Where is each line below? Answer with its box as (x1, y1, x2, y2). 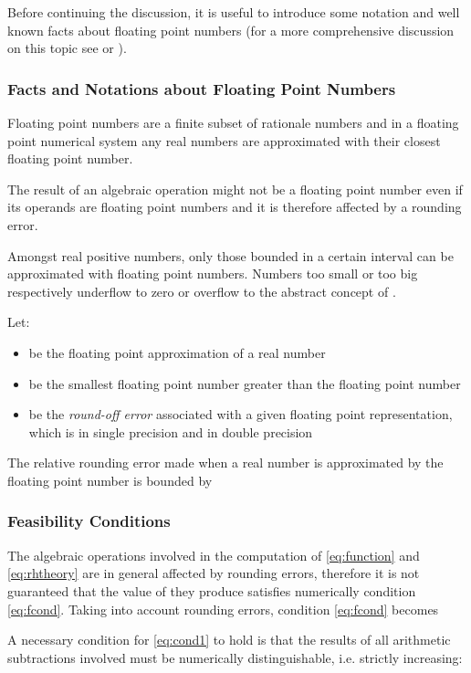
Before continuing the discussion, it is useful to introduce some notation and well (7, 3, 460, 21)
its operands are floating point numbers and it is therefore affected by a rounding (7, 197, 462, 216)
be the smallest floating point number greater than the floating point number (28, 373, 461, 393)
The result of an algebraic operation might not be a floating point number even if (7, 179, 463, 198)
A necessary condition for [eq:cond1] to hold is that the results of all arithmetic (7, 630, 451, 649)
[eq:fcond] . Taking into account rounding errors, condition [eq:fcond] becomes (7, 599, 439, 618)
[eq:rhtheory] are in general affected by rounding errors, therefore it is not (7, 563, 420, 583)
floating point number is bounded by (7, 470, 213, 489)
